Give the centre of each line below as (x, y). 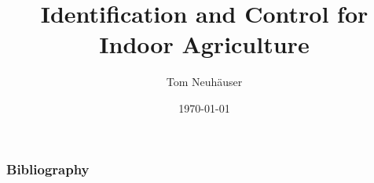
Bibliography (48, 169)
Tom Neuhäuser (204, 82)
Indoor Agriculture (204, 44)
